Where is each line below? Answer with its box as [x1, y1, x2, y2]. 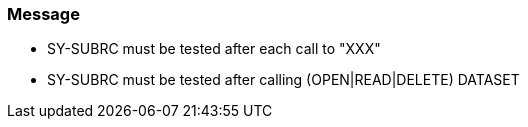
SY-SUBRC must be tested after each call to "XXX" [47, 40, 381, 58]
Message [7, 4, 80, 24]
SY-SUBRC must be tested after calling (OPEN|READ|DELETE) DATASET [47, 71, 520, 89]
